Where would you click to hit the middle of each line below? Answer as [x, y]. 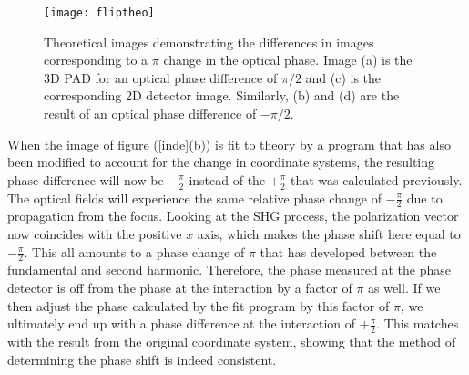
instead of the [227, 179]
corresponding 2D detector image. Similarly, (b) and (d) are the [222, 95]
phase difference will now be [86, 179]
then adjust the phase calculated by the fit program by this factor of [199, 305]
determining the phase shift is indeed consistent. [142, 359]
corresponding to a [96, 60]
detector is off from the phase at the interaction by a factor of [180, 288]
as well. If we [404, 288]
